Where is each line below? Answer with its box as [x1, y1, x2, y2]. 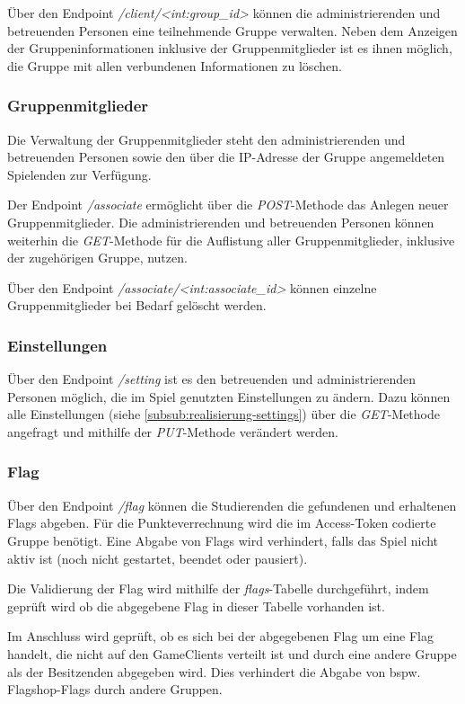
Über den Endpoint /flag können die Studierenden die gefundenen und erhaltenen [7, 495, 457, 514]
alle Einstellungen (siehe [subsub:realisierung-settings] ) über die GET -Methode [7, 405, 440, 423]
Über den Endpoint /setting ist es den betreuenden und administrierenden [7, 370, 417, 388]
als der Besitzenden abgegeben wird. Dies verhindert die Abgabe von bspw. [7, 662, 421, 681]
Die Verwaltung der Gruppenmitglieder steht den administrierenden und [7, 129, 406, 148]
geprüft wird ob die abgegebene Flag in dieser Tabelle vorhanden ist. [7, 596, 385, 615]
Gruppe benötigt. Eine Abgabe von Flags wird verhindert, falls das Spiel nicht [7, 530, 439, 549]
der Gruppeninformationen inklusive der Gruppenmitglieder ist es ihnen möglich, [7, 39, 452, 58]
